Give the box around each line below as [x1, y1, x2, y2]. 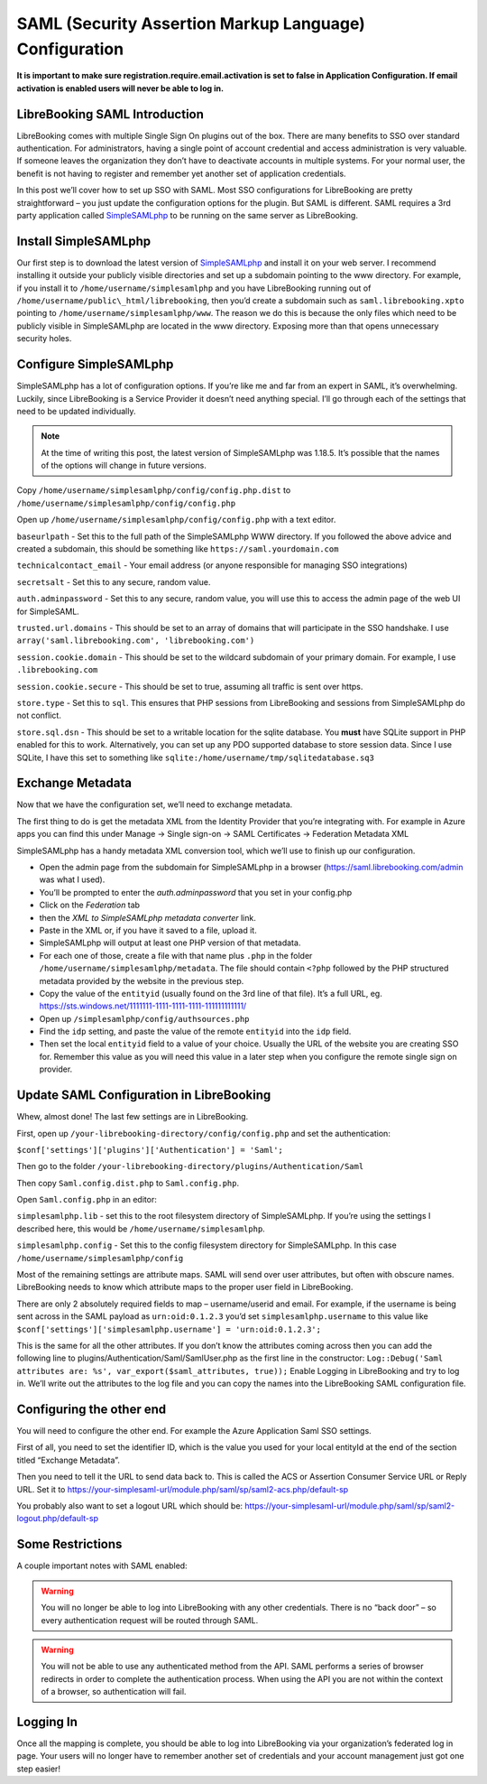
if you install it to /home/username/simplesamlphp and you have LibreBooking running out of [16, 283, 372, 293]
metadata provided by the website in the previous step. [39, 975, 244, 986]
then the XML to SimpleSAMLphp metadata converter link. [39, 912, 256, 923]
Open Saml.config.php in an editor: [16, 1194, 157, 1205]
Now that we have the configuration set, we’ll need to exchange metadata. [16, 799, 293, 810]
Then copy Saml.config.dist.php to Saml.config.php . [16, 1177, 239, 1188]
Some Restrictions [16, 1537, 123, 1552]
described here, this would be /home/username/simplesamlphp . [16, 1223, 265, 1234]
